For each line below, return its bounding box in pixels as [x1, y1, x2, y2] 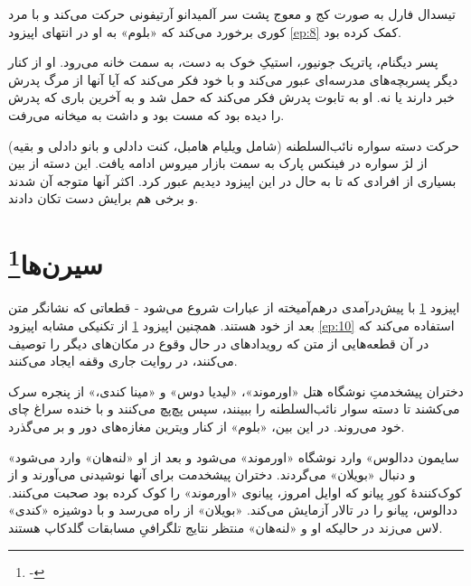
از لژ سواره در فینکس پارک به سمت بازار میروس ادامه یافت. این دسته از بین [8, 153, 428, 172]
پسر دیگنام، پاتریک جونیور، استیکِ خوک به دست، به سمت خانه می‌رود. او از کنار [8, 52, 438, 71]
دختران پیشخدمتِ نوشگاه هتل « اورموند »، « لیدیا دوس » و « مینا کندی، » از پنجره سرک [8, 381, 464, 400]
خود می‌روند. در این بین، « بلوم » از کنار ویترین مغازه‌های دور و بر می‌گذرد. [8, 416, 405, 435]
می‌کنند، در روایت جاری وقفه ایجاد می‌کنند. [8, 351, 238, 370]
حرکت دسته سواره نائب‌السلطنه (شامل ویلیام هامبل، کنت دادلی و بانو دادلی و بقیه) [8, 135, 460, 154]
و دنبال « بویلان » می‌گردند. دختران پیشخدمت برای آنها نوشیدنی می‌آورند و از [8, 465, 416, 484]
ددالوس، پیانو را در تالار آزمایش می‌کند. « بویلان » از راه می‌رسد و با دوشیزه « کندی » [8, 500, 457, 519]
